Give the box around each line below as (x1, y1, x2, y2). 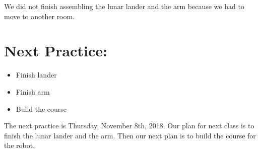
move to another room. (4, 11, 75, 21)
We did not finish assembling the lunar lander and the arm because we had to (4, 1, 244, 11)
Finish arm (16, 86, 50, 97)
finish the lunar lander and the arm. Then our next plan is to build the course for (4, 130, 256, 140)
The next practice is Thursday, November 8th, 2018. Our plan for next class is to (4, 120, 254, 131)
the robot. (4, 140, 35, 150)
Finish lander (16, 69, 57, 80)
